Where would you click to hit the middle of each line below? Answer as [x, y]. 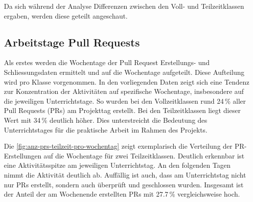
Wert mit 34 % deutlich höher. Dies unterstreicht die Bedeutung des [106, 120]
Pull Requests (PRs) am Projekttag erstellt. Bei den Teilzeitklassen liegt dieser [122, 110]
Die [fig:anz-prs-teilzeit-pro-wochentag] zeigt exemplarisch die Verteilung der [118, 146]
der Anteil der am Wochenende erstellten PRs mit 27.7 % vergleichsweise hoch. [122, 194]
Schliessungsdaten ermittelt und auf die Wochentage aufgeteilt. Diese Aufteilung [124, 72]
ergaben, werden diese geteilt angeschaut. [66, 15]
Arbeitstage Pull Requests [72, 42]
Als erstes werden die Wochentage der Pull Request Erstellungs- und [107, 62]
